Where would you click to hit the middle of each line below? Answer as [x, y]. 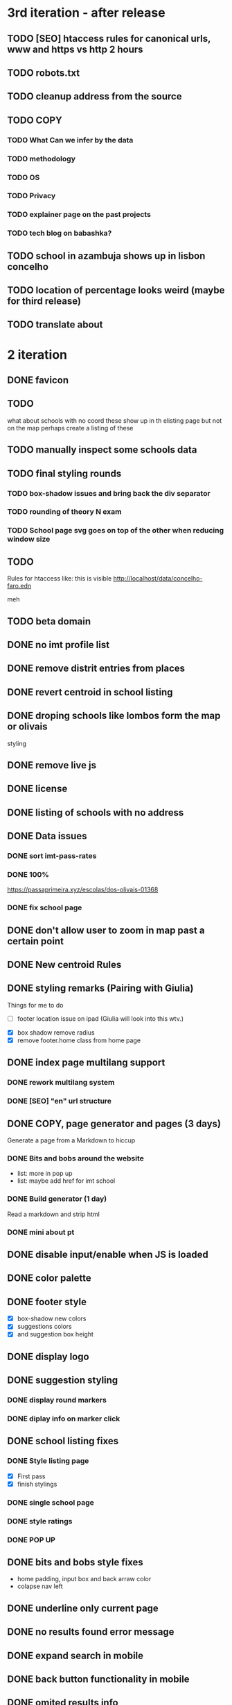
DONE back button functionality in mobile [98, 1679]
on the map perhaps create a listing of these [70, 428]
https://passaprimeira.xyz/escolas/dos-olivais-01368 [83, 890]
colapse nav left [40, 1586]
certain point [36, 941]
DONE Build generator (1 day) [57, 1199]
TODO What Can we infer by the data [70, 140]
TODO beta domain [49, 621]
